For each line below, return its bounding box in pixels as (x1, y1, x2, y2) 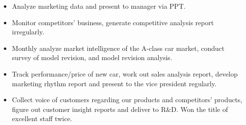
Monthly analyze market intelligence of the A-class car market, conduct (12, 43, 225, 53)
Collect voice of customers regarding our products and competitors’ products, (12, 94, 243, 105)
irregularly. (12, 27, 45, 37)
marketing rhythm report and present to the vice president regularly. (12, 78, 217, 88)
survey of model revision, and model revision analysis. (12, 52, 172, 62)
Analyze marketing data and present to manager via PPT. (12, 1, 186, 11)
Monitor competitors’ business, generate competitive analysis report (12, 17, 214, 27)
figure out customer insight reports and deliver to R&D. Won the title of (12, 104, 228, 114)
